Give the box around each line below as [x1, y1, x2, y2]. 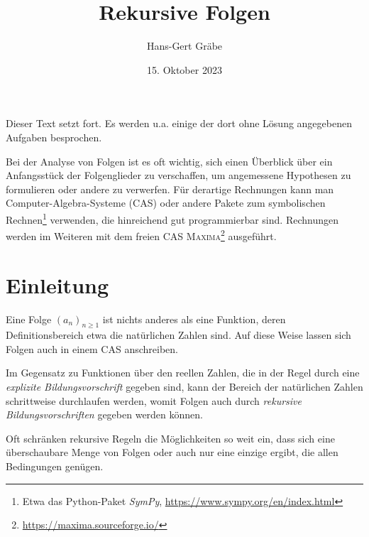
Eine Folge [6, 311, 52, 326]
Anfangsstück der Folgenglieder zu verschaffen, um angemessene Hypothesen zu [6, 168, 351, 183]
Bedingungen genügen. [6, 459, 104, 474]
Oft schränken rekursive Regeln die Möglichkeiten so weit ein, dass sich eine [6, 430, 335, 445]
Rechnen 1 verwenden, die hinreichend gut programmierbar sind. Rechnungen [6, 210, 338, 227]
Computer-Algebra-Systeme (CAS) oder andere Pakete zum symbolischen [6, 195, 326, 210]
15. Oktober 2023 [147, 62, 222, 77]
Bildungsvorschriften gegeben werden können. [6, 407, 203, 422]
